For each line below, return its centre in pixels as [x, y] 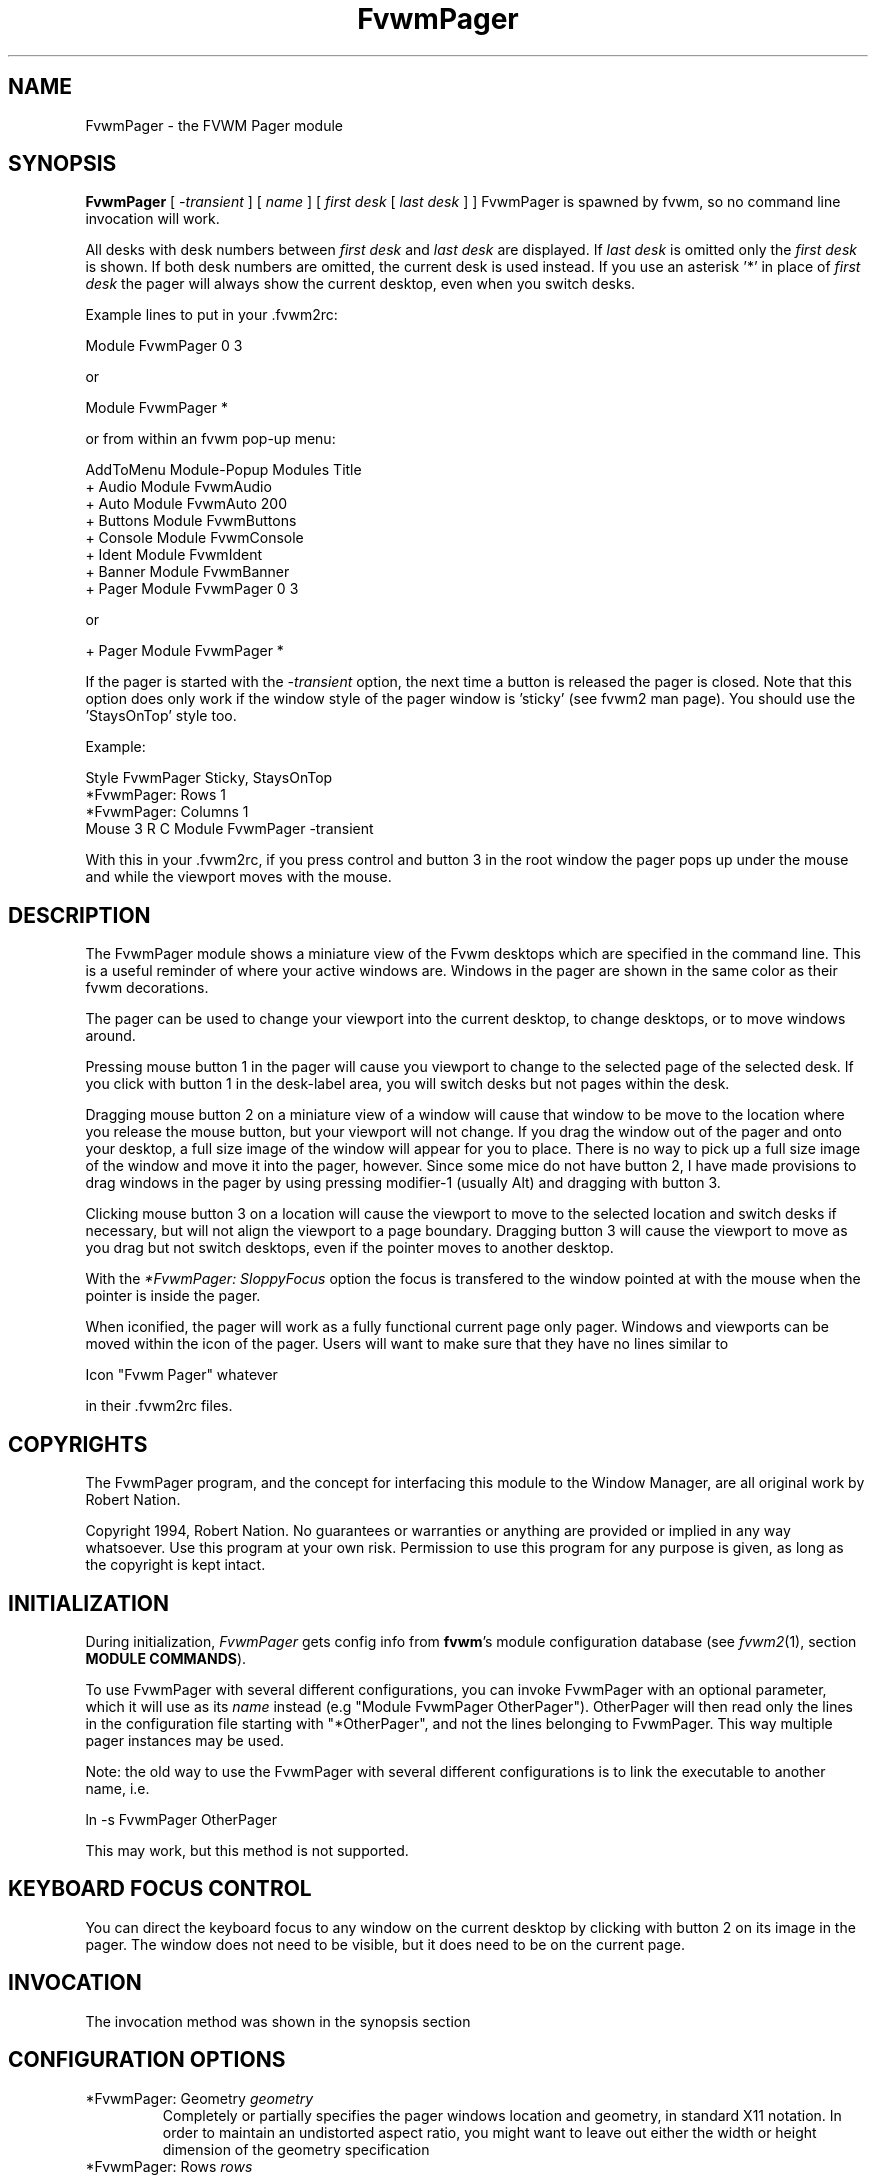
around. [110, 1036]
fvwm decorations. [147, 988]
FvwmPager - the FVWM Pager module [214, 125]
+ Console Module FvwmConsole [194, 538]
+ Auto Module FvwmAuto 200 [186, 504]
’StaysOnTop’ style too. [161, 716]
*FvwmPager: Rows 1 [156, 795]
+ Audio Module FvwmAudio [178, 487]
